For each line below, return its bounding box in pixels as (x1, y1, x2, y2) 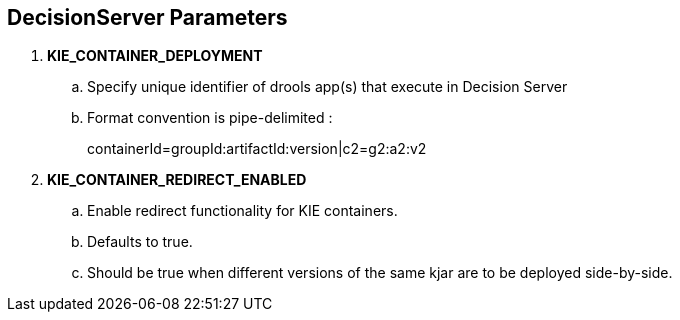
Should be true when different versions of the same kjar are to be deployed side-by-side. (87, 264, 673, 282)
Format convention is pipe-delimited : (87, 109, 333, 127)
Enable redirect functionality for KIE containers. (87, 202, 398, 220)
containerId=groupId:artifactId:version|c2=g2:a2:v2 (87, 140, 427, 158)
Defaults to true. (87, 233, 193, 251)
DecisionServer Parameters (7, 5, 288, 30)
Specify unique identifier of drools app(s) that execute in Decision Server (87, 78, 568, 96)
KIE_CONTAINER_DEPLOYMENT (47, 47, 263, 65)
